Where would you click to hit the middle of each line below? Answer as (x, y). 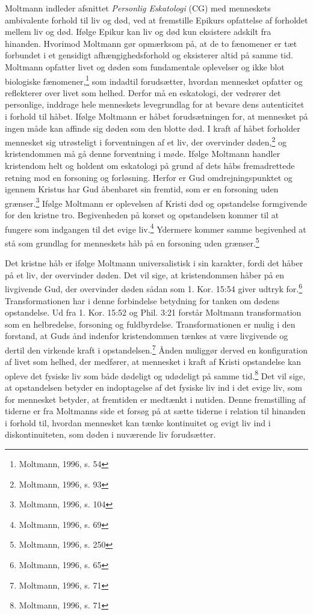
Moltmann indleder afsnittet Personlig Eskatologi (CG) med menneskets (138, 8)
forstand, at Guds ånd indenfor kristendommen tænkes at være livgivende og (147, 336)
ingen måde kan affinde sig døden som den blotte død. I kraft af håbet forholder (153, 128)
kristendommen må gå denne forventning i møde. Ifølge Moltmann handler (143, 154)
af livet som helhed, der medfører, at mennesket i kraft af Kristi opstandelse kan (153, 362)
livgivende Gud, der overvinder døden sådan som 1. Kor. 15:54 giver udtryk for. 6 (154, 288)
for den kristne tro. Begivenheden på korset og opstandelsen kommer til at (142, 215)
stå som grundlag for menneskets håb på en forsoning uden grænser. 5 (132, 242)
